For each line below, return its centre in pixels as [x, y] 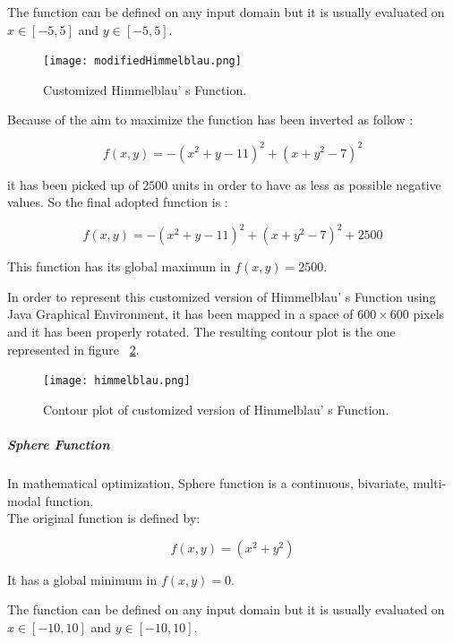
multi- [430, 483]
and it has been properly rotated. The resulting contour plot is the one [201, 331]
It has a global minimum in [82, 579]
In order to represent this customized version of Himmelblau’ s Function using [222, 296]
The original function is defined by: [104, 518]
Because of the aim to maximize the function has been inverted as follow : [210, 120]
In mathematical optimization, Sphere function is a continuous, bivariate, [208, 483]
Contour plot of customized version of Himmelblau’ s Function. [216, 409]
